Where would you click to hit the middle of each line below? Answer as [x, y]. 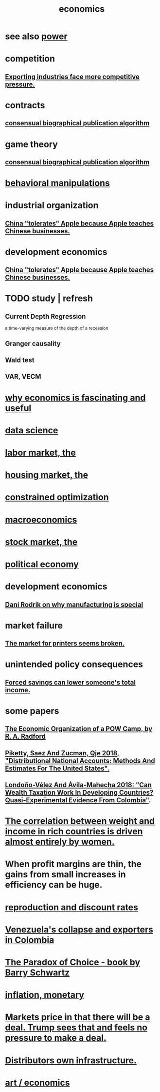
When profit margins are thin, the [73, 864]
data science [32, 430]
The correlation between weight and [80, 821]
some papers [32, 711]
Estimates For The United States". [57, 768]
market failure [34, 625]
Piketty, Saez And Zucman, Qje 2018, [62, 753]
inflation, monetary [44, 995]
